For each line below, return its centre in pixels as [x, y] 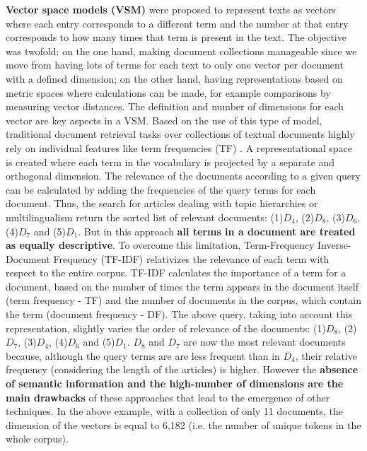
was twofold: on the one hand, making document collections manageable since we [181, 51]
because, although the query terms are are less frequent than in [143, 355]
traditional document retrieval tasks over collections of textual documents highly [180, 134]
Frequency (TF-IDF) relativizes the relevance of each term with [191, 258]
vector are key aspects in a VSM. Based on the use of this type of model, [164, 120]
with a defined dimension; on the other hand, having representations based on [174, 78]
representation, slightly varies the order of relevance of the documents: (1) [166, 328]
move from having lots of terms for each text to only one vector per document [175, 65]
